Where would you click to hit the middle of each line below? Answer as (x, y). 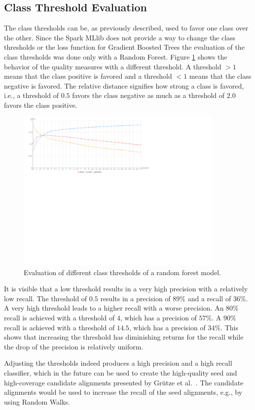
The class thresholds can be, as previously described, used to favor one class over (126, 28)
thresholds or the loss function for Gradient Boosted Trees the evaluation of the (124, 47)
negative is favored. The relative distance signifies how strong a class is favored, (124, 85)
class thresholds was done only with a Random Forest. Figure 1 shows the (116, 56)
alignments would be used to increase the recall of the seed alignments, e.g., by (123, 392)
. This (229, 327)
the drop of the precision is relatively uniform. (74, 346)
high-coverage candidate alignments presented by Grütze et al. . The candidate (124, 382)
